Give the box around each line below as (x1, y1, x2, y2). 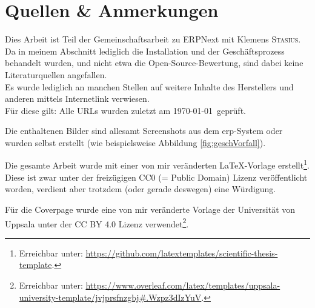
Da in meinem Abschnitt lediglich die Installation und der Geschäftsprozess (5, 44, 285, 57)
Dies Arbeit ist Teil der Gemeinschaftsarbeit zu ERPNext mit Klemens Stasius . (5, 33, 301, 45)
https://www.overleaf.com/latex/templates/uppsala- (85, 278, 280, 291)
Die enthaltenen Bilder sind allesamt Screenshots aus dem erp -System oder (5, 124, 283, 137)
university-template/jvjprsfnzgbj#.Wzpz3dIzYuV (19, 290, 202, 303)
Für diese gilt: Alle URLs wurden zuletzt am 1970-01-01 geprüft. (5, 104, 246, 116)
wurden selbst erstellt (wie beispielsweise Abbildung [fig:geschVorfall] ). (5, 136, 266, 149)
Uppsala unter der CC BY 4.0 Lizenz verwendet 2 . (5, 215, 189, 230)
